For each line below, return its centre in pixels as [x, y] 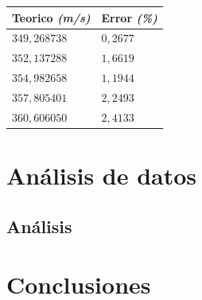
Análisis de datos [102, 175]
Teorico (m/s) [51, 17]
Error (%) [129, 17]
